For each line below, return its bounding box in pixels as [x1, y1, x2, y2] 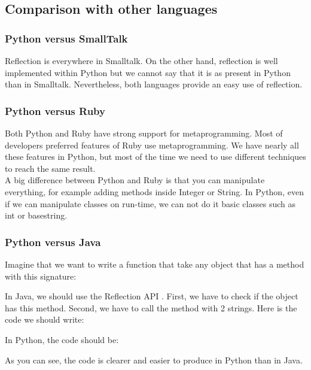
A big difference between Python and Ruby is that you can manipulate [5, 174, 265, 186]
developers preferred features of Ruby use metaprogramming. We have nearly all [5, 138, 299, 151]
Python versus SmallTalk [5, 31, 128, 46]
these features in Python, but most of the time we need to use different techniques [5, 150, 306, 163]
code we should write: [5, 313, 84, 326]
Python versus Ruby [5, 103, 105, 118]
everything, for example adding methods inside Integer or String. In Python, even [5, 185, 304, 198]
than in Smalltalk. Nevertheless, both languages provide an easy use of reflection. [5, 78, 303, 90]
